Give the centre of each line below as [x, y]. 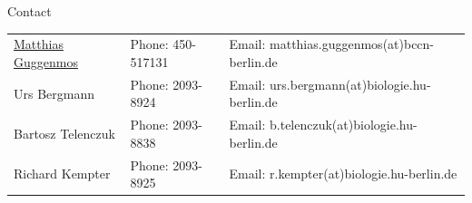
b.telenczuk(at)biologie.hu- [344, 125]
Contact [29, 11]
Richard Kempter [62, 174]
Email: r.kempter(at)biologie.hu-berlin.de [343, 174]
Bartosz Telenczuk [64, 134]
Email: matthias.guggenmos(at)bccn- [332, 44]
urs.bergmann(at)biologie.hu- [350, 84]
